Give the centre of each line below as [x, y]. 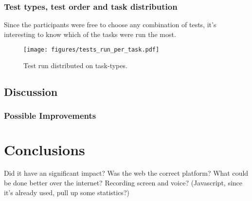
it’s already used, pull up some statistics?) [67, 192]
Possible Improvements [50, 116]
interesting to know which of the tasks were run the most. [90, 34]
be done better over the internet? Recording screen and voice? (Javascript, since [123, 183]
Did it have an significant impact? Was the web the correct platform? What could [126, 173]
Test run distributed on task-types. [75, 65]
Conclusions [45, 150]
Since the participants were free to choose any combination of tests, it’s [110, 25]
